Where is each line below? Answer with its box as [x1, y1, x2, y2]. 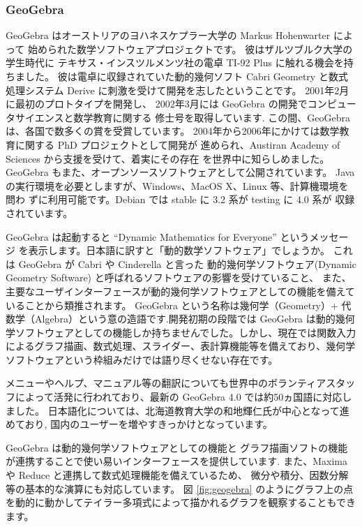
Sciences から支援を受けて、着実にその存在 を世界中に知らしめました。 [6, 151, 330, 165]
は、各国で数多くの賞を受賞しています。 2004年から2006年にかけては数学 [6, 124, 340, 138]
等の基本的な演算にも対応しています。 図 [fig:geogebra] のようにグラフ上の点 [6, 481, 354, 496]
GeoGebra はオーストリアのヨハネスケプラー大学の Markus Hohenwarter [6, 28, 331, 43]
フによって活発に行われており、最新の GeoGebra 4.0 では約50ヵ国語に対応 [6, 389, 342, 404]
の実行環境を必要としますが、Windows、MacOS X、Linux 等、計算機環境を [6, 178, 349, 193]
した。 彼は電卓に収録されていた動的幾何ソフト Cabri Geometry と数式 [24, 69, 348, 83]
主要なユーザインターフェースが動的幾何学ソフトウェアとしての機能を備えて [6, 283, 355, 298]
